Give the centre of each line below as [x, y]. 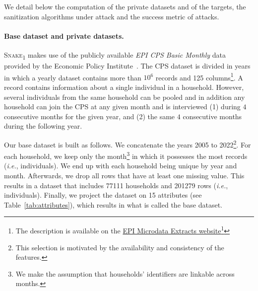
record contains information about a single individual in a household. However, [124, 87]
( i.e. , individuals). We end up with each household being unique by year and [121, 166]
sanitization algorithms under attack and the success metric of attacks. [112, 16]
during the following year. [43, 126]
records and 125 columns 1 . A [199, 76]
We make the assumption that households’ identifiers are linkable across [125, 273]
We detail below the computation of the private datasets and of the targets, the [125, 6]
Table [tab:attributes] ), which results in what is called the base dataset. [113, 204]
